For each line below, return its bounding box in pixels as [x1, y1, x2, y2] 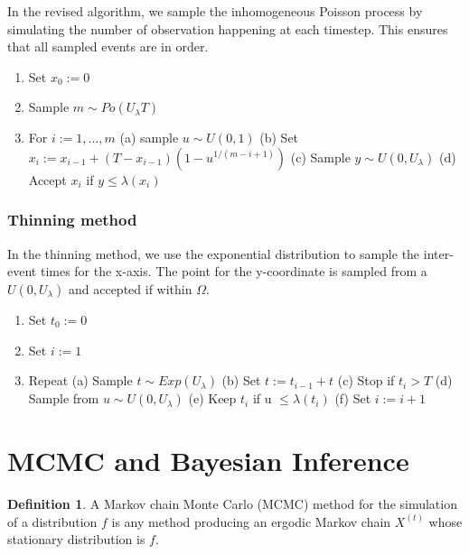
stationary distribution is [7, 530, 145, 549]
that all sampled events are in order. [7, 37, 209, 56]
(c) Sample [290, 147, 351, 166]
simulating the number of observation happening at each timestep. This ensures [7, 19, 448, 38]
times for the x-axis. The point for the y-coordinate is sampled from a [40, 262, 427, 281]
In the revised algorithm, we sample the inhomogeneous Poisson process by [7, 2, 423, 20]
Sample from [28, 389, 99, 408]
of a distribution [7, 512, 98, 531]
